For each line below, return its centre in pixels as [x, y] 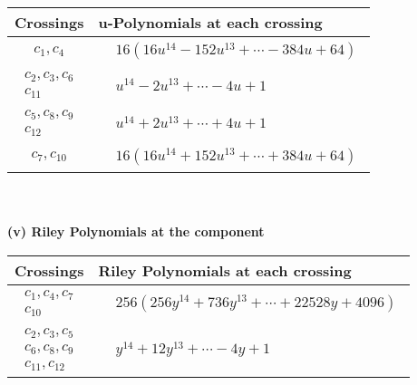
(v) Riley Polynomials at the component [136, 231]
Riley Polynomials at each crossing [225, 270]
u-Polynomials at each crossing [210, 22]
